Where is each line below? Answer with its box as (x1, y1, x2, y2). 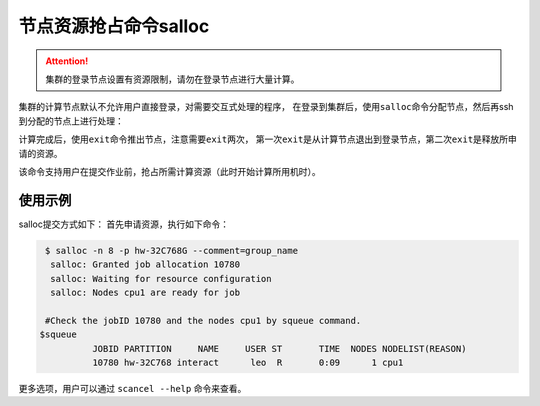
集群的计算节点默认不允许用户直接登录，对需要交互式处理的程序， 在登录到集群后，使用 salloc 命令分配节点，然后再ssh (18, 101, 514, 113)
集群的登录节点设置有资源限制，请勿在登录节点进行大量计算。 (45, 73, 300, 85)
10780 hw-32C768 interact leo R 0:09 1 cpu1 (91, 356, 404, 368)
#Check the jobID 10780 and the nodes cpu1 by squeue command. (45, 315, 362, 326)
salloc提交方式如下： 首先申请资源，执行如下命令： (18, 218, 230, 230)
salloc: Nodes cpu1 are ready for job (50, 286, 240, 298)
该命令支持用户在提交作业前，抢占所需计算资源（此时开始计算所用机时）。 (18, 165, 321, 177)
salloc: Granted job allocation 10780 (50, 259, 240, 270)
